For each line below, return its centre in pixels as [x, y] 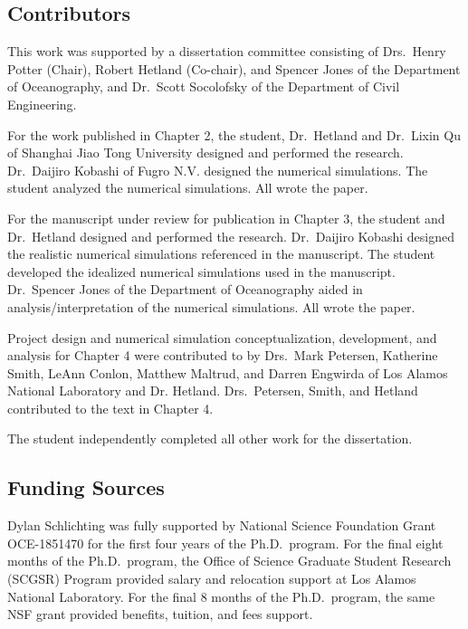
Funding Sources [86, 487]
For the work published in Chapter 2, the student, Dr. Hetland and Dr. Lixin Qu [234, 134]
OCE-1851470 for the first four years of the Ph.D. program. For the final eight [225, 543]
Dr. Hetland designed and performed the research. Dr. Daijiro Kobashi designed [231, 236]
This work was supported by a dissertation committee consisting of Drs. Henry [227, 51]
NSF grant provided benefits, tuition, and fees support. [160, 614]
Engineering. [42, 104]
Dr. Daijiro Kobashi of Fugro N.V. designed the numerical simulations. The [218, 170]
